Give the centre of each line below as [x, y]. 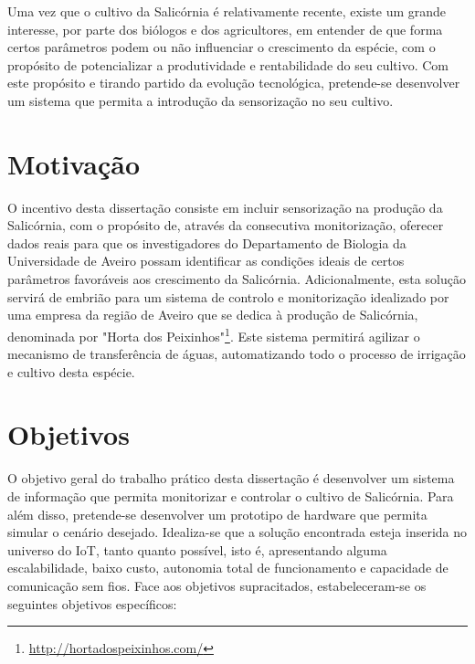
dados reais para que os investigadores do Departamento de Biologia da [207, 242]
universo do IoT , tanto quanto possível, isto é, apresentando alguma [197, 549]
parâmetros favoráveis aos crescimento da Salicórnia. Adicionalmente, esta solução [237, 279]
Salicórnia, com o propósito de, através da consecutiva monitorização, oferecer [226, 225]
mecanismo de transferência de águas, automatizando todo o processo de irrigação [237, 354]
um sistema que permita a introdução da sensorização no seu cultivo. [201, 100]
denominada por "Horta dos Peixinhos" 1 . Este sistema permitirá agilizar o [214, 334]
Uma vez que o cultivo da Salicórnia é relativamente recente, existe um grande [227, 11]
